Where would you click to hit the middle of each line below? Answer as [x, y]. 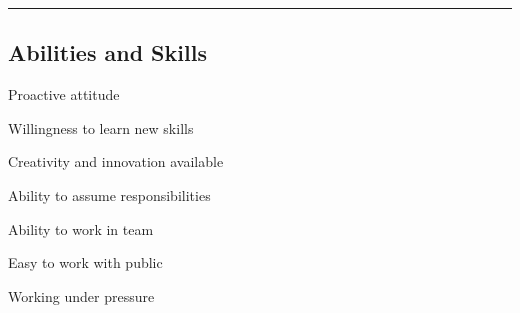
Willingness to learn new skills [101, 127]
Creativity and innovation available [116, 161]
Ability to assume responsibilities [109, 194]
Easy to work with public [85, 262]
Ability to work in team [81, 228]
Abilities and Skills [107, 52]
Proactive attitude [64, 94]
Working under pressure [81, 295]
